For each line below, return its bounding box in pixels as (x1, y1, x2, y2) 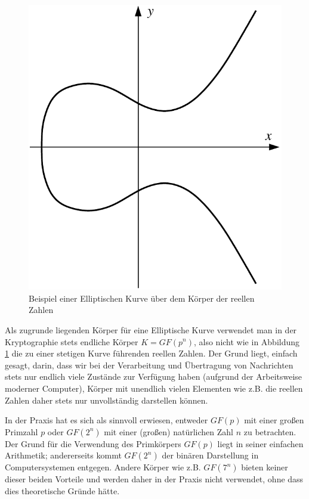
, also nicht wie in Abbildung (193, 335, 300, 348)
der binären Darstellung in (162, 449, 259, 461)
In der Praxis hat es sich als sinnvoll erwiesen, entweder (5, 414, 208, 426)
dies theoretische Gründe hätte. (5, 484, 120, 497)
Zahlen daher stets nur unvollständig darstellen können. (5, 393, 208, 406)
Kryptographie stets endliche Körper (5, 335, 138, 348)
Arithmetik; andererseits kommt (5, 449, 122, 461)
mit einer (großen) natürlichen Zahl (104, 425, 233, 438)
